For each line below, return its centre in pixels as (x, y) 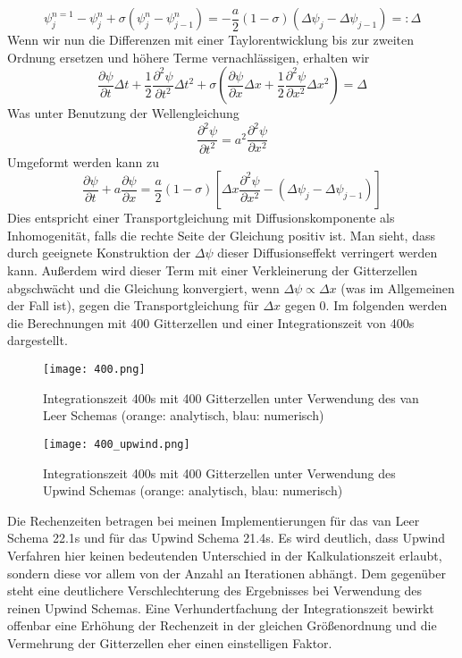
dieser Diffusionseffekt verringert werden (328, 253)
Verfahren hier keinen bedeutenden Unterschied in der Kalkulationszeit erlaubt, (225, 555)
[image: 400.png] (94, 370)
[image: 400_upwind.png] (117, 444)
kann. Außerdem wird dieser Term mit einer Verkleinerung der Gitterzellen (213, 270)
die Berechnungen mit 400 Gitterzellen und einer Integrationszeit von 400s (211, 322)
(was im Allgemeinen (398, 287)
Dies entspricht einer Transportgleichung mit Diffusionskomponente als (201, 218)
